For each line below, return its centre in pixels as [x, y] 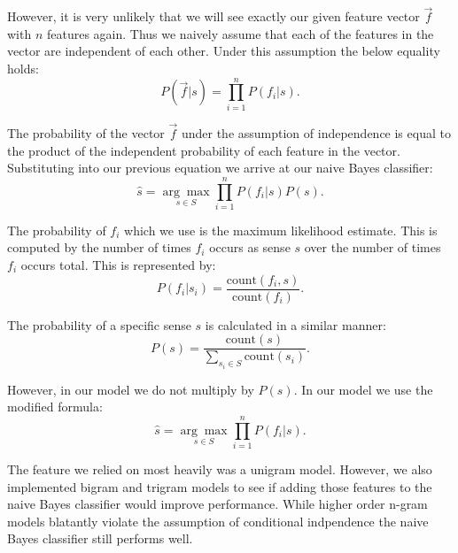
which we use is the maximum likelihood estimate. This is [281, 230]
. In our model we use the [363, 389]
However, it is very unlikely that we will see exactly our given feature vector [213, 16]
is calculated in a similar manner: [295, 324]
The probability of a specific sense [99, 324]
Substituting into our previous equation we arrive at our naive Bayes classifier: [220, 168]
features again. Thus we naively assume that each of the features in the [240, 33]
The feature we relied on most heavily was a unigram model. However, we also [220, 469]
